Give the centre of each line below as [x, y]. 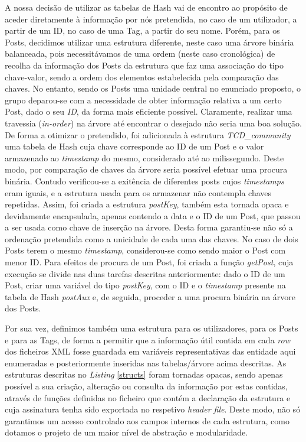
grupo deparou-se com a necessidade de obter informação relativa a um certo [143, 100]
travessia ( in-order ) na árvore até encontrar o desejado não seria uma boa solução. [153, 123]
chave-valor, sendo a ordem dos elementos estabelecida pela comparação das [142, 77]
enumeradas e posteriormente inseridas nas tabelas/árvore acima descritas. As [146, 363]
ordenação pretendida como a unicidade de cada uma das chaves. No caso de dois [152, 238]
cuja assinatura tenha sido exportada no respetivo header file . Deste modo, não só [153, 409]
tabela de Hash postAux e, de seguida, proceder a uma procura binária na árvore [150, 296]
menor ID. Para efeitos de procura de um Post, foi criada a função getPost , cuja [149, 262]
